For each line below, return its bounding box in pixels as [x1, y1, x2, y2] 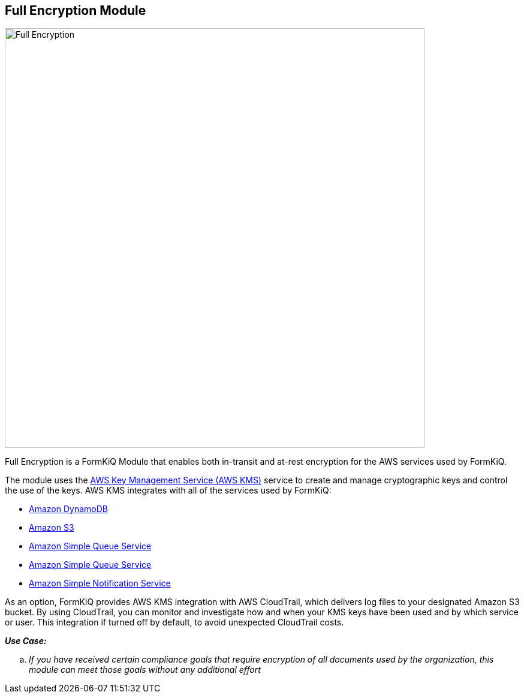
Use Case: [5, 636, 47, 646]
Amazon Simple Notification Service [29, 578, 171, 589]
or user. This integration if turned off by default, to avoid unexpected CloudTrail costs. [5, 617, 344, 628]
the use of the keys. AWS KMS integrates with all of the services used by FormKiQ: [5, 485, 332, 496]
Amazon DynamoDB [29, 504, 108, 515]
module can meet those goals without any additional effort [29, 664, 261, 675]
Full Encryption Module [5, 3, 146, 18]
